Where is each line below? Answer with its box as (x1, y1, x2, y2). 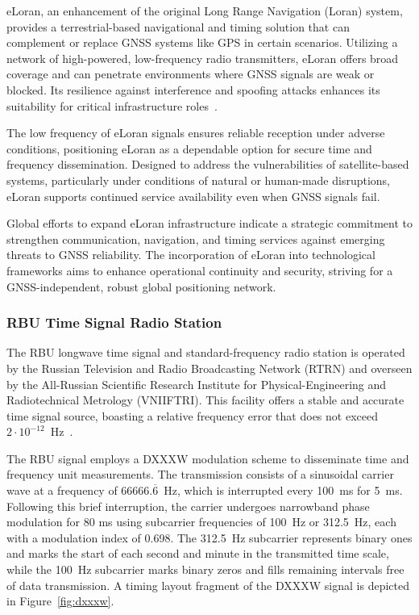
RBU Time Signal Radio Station (6, 312, 222, 333)
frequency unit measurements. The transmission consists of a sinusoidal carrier (6, 466, 394, 483)
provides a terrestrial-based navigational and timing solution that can (6, 18, 350, 35)
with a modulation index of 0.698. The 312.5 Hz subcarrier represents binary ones (6, 529, 413, 546)
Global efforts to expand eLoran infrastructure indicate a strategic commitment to (6, 215, 413, 232)
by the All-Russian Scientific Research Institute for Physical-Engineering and (6, 375, 387, 392)
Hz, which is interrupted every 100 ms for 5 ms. (164, 482, 403, 499)
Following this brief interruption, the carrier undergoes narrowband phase (6, 497, 370, 514)
